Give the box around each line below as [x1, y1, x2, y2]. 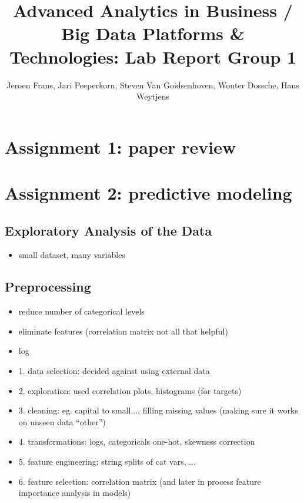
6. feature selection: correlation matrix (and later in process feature [18, 475, 261, 487]
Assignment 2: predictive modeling [5, 181, 292, 205]
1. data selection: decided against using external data [18, 365, 210, 377]
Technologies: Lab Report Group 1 [9, 44, 297, 68]
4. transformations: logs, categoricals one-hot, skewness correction [18, 435, 255, 448]
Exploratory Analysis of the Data [5, 221, 212, 239]
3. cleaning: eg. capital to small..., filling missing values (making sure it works [18, 404, 298, 416]
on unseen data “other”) [18, 415, 106, 428]
